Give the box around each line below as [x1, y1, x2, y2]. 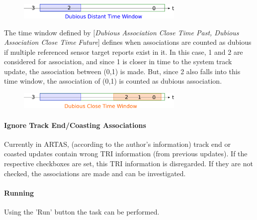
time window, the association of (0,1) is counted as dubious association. [4, 76, 222, 86]
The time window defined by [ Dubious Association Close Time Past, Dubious [4, 27, 239, 37]
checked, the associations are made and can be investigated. [4, 168, 186, 178]
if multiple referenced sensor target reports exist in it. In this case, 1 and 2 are [4, 46, 243, 57]
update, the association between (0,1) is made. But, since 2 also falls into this [4, 66, 241, 76]
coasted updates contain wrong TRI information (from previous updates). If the [4, 148, 248, 159]
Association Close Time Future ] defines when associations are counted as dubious [4, 37, 252, 47]
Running [4, 187, 34, 198]
